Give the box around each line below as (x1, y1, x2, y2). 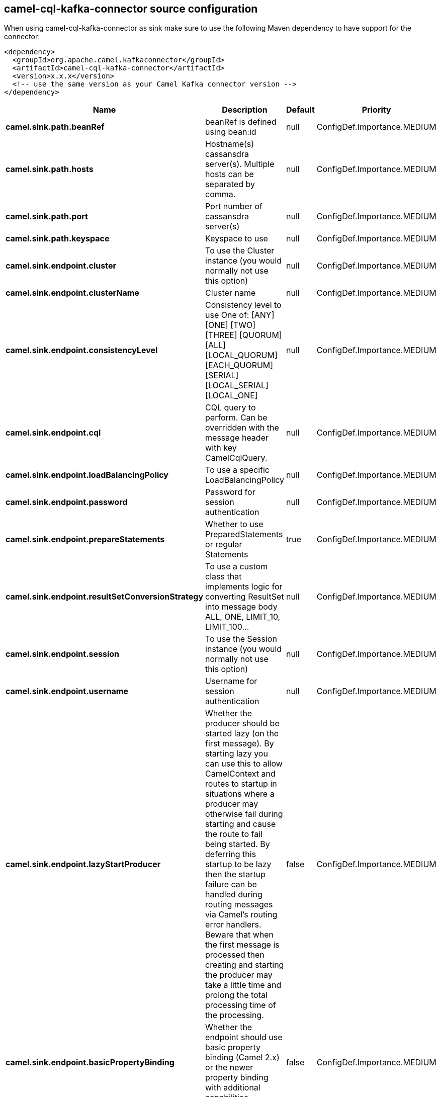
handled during (205, 889, 262, 900)
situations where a (205, 789, 275, 799)
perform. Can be (205, 412, 268, 423)
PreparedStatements (205, 529, 283, 540)
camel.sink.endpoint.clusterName (6, 288, 139, 298)
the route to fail (205, 829, 262, 839)
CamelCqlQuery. (205, 453, 268, 463)
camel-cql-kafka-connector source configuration (4, 3, 258, 15)
